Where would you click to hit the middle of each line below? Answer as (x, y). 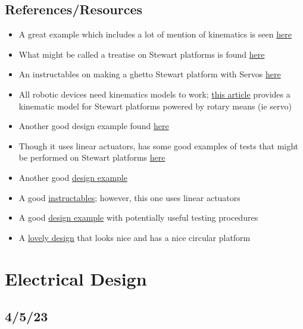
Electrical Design (76, 278)
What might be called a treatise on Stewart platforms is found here (142, 54)
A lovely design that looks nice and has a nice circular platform (135, 237)
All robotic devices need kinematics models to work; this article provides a (154, 94)
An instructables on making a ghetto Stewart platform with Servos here (150, 74)
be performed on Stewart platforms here (92, 157)
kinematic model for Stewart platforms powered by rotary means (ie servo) (155, 106)
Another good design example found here (94, 126)
